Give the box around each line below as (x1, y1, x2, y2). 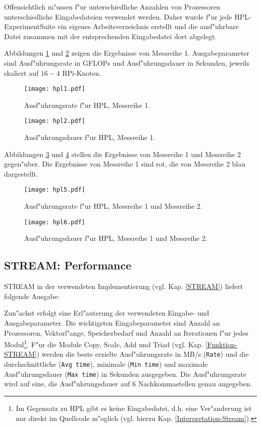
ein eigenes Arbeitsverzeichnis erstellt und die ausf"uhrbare (58, 21, 239, 32)
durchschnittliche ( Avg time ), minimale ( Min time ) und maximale (4, 359, 208, 369)
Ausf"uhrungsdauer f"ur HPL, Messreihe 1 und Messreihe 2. (24, 233, 208, 243)
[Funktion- (205, 339, 237, 349)
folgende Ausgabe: (4, 291, 60, 301)
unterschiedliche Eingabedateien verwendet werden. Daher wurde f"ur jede (4, 11, 232, 22)
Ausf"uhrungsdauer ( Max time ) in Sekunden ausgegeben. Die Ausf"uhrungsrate (4, 368, 246, 379)
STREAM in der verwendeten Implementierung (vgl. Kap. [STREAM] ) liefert (4, 281, 243, 292)
